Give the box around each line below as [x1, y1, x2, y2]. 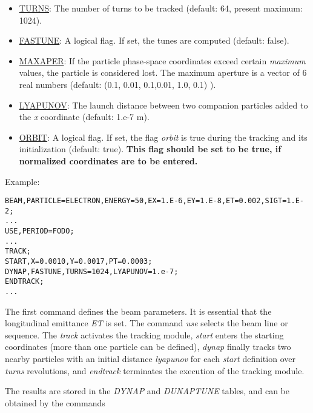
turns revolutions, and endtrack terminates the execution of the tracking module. [5, 364, 305, 377]
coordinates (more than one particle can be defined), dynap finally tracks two [5, 340, 291, 353]
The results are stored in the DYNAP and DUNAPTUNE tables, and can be [5, 384, 289, 397]
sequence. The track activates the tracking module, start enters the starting [5, 328, 284, 341]
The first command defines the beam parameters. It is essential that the [5, 304, 272, 317]
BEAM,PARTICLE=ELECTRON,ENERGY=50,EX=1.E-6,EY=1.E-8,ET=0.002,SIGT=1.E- [5, 196, 304, 206]
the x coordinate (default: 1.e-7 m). [19, 110, 150, 123]
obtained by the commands [5, 396, 105, 409]
